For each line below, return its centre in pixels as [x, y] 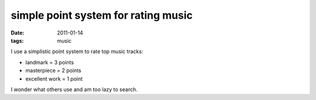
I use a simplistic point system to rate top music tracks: [77, 51]
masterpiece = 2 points [53, 71]
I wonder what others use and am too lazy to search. [74, 89]
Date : [18, 33]
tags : [17, 40]
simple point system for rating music [102, 15]
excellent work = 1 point [54, 78]
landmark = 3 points [50, 62]
